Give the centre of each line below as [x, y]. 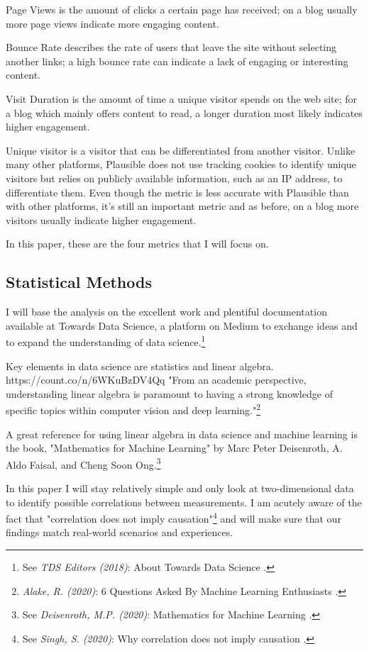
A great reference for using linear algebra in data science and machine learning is [182, 434]
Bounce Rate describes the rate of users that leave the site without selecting [171, 47]
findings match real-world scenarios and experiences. [120, 532]
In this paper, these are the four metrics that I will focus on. [137, 244]
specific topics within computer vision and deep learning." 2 [133, 409]
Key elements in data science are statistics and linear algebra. [140, 366]
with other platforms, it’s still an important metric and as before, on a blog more [182, 206]
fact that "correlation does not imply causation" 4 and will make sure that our [174, 517]
